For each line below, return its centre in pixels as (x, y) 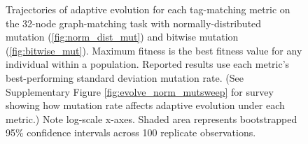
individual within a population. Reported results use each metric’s (148, 64)
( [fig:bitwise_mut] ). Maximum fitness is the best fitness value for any (154, 50)
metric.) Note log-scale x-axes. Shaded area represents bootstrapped (152, 118)
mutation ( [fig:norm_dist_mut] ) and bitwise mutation (122, 37)
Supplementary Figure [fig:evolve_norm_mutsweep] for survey (140, 91)
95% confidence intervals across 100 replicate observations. (131, 132)
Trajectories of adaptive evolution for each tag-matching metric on (148, 9)
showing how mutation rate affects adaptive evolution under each (145, 105)
